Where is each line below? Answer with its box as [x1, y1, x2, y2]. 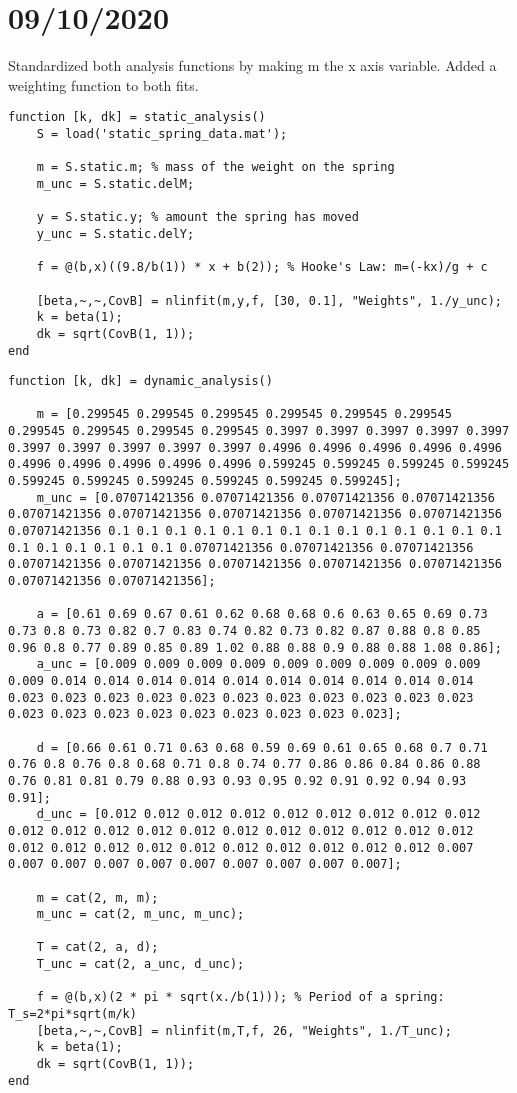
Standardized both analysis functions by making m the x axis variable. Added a [8, 55, 497, 76]
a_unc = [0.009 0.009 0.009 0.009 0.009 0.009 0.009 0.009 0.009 [36, 657, 481, 672]
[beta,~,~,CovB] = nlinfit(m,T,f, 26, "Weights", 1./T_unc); [36, 1023, 452, 1038]
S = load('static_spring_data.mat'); [36, 126, 288, 141]
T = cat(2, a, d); [36, 940, 159, 955]
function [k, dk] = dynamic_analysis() [8, 374, 273, 389]
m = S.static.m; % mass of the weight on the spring [36, 160, 395, 175]
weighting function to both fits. [8, 74, 199, 95]
